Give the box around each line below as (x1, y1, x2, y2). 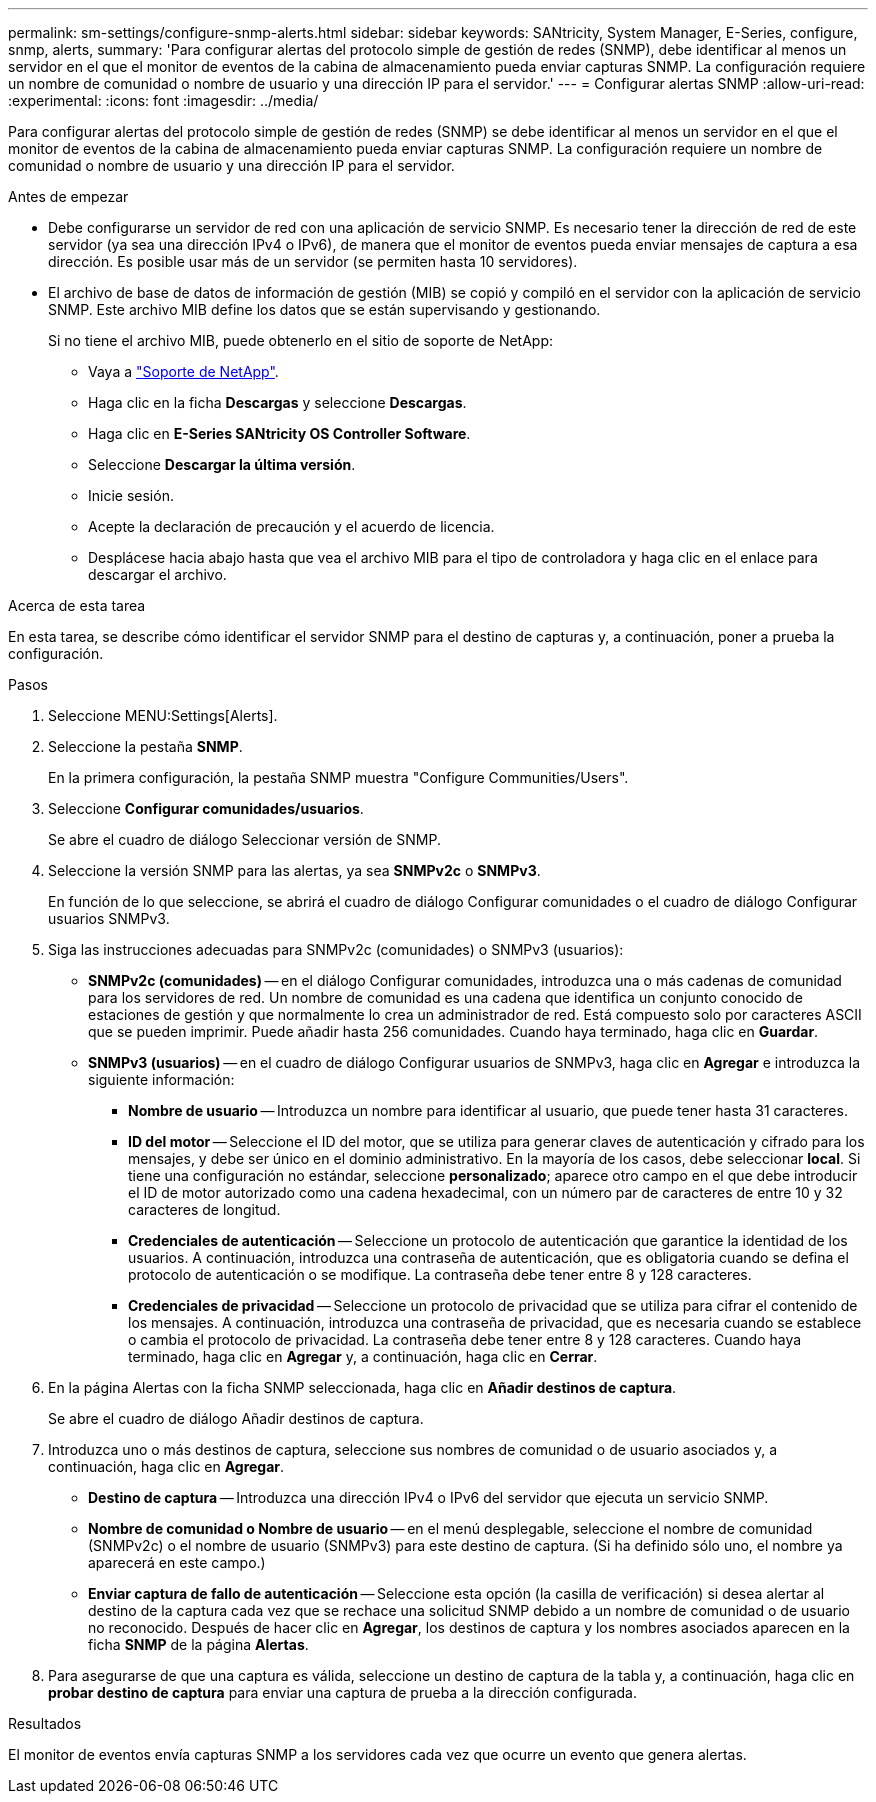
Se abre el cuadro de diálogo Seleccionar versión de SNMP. (48, 831, 442, 848)
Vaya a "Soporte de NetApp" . (88, 363, 279, 380)
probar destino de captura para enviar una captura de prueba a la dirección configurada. (48, 1684, 638, 1701)
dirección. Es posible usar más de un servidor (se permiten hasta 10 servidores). (48, 253, 578, 270)
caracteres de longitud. (128, 1201, 281, 1218)
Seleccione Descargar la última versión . (88, 456, 356, 473)
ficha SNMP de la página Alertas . (88, 1636, 309, 1653)
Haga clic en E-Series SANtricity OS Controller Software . (88, 425, 471, 442)
